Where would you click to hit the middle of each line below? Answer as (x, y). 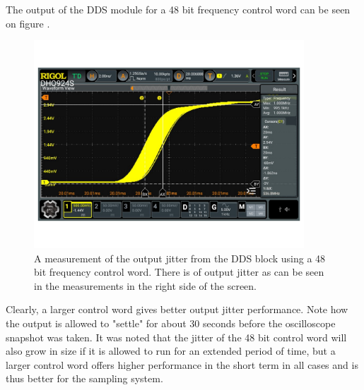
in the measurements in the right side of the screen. (145, 285)
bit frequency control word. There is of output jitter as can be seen (179, 272)
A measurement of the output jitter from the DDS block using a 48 (180, 258)
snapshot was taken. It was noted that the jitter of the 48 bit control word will (176, 337)
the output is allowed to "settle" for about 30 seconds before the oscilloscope (171, 323)
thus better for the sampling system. (84, 378)
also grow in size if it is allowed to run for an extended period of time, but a (171, 351)
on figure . (28, 23)
